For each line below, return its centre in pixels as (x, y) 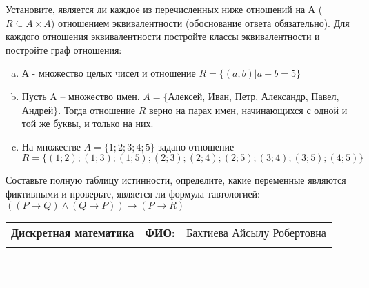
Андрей (38, 109)
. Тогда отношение (97, 109)
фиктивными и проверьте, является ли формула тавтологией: (133, 193)
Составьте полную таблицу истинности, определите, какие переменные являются (176, 180)
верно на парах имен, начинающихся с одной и (248, 109)
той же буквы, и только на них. (88, 123)
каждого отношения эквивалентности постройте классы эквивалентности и (163, 36)
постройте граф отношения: (64, 49)
